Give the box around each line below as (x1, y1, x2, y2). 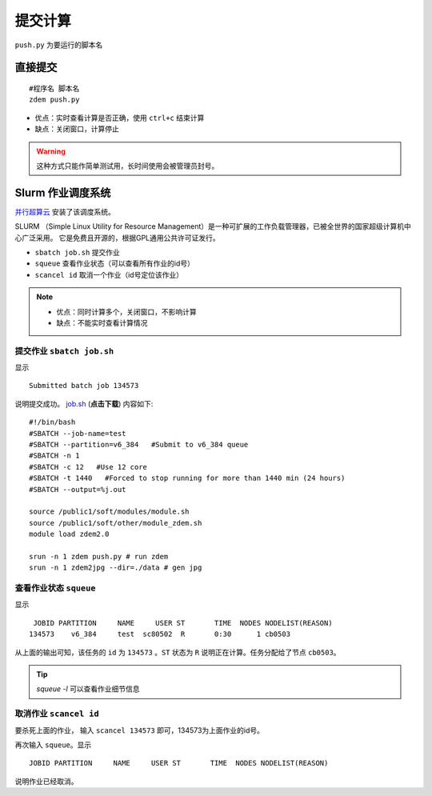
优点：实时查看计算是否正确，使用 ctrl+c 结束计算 (34, 113, 205, 122)
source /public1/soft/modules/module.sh (29, 507, 190, 516)
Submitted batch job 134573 (29, 381, 139, 390)
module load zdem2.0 (29, 530, 110, 539)
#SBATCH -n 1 (29, 451, 80, 460)
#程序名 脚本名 (29, 84, 80, 93)
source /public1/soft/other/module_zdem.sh (29, 518, 202, 527)
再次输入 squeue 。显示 (14, 740, 92, 750)
